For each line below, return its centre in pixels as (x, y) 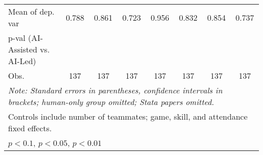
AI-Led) (22, 61)
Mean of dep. (31, 11)
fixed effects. (30, 128)
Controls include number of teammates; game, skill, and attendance (128, 116)
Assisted (23, 49)
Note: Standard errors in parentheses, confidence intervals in (115, 90)
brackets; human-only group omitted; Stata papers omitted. (111, 102)
